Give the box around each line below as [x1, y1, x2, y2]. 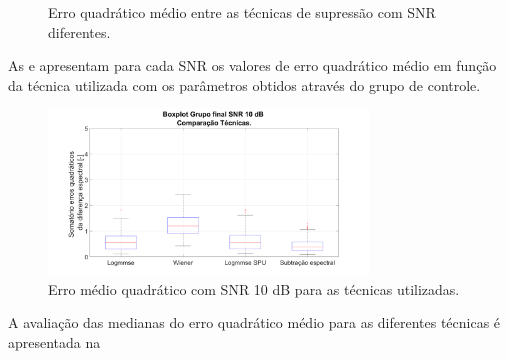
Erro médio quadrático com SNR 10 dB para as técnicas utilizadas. [48, 278, 460, 299]
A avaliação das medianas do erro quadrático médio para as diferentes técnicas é [8, 312, 501, 333]
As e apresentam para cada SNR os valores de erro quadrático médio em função [8, 55, 497, 76]
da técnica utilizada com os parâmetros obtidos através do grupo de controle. [8, 74, 481, 95]
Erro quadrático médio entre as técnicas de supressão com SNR [48, 2, 436, 22]
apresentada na [8, 331, 101, 352]
